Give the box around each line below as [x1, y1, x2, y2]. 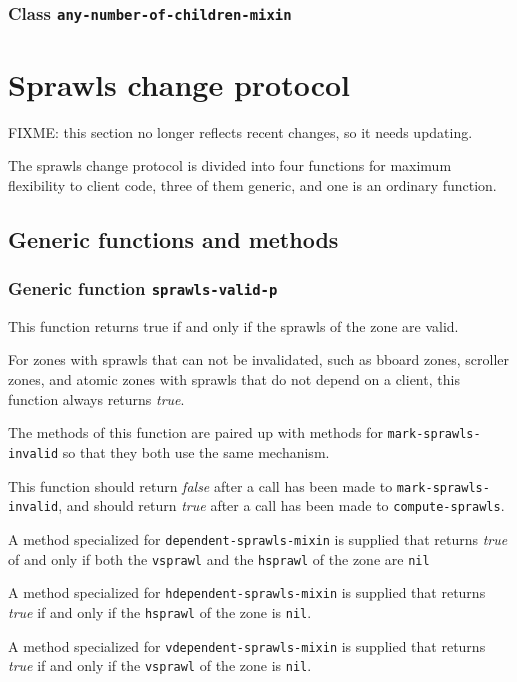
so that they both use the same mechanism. [62, 441, 330, 462]
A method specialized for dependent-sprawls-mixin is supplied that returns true [8, 528, 508, 549]
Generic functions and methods [8, 223, 339, 254]
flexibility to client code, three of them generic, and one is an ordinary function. [8, 174, 497, 195]
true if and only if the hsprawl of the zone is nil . [8, 601, 312, 622]
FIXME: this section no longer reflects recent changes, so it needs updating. [8, 121, 473, 142]
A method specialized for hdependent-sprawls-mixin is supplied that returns [8, 582, 486, 603]
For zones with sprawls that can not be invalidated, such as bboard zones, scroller [8, 349, 510, 370]
